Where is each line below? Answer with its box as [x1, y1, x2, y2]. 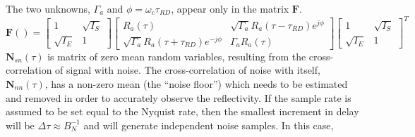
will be [6, 117, 35, 132]
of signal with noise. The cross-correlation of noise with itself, [55, 63, 320, 77]
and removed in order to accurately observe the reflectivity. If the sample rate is [6, 90, 351, 105]
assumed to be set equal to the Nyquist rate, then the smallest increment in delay [6, 104, 359, 119]
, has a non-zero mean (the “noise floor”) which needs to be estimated [44, 76, 348, 91]
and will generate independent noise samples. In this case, [83, 117, 334, 132]
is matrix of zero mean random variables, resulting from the [47, 48, 306, 63]
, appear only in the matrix [171, 1, 289, 15]
